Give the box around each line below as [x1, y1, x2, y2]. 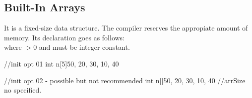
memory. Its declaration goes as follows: [4, 32, 125, 42]
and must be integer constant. [39, 42, 130, 52]
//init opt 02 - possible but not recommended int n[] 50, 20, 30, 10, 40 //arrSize [4, 75, 246, 85]
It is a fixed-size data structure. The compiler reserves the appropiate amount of [4, 23, 248, 33]
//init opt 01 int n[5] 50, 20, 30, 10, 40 [4, 58, 119, 68]
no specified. [4, 85, 42, 95]
